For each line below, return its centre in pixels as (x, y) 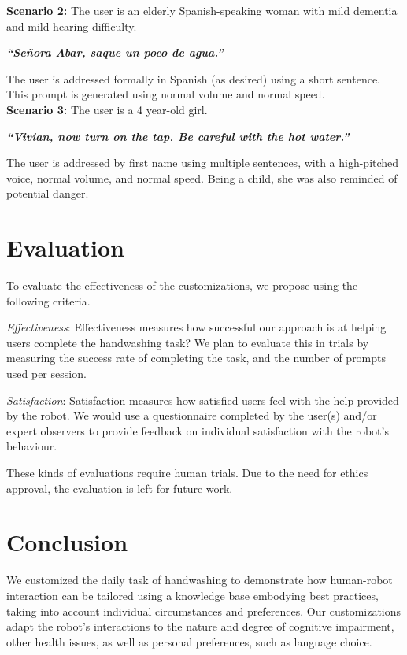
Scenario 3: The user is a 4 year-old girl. (107, 109)
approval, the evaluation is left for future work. (120, 488)
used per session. (46, 374)
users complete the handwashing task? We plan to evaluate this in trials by (188, 342)
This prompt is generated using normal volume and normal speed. (166, 94)
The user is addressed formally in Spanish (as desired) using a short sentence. (194, 78)
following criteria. (48, 300)
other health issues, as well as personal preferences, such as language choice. (189, 641)
